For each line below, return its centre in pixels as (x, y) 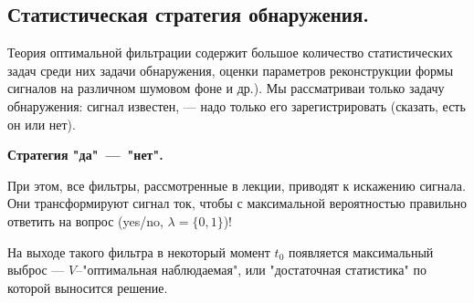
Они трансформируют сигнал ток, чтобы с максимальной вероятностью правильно (237, 203)
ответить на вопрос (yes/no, (85, 220)
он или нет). (42, 124)
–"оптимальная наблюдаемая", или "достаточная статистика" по (251, 270)
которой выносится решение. (88, 287)
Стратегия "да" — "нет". (85, 155)
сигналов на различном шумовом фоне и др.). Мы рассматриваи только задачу (226, 88)
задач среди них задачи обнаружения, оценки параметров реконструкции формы (231, 70)
